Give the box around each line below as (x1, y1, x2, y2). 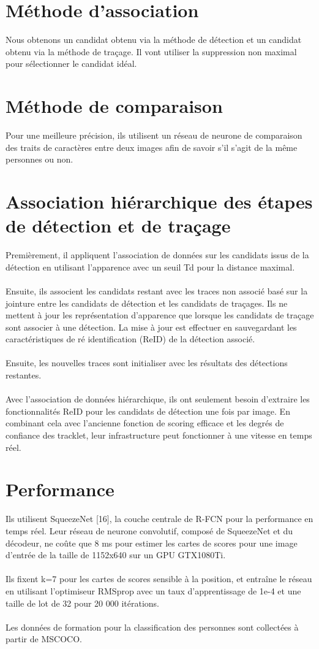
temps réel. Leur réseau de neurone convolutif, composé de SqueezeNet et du (6, 524, 293, 537)
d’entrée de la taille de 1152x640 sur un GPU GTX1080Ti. (6, 548, 226, 561)
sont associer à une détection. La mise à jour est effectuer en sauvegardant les (6, 320, 297, 333)
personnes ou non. (6, 153, 73, 166)
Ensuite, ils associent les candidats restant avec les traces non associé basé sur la (6, 284, 308, 297)
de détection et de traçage (6, 213, 231, 238)
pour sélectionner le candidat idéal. (6, 57, 137, 70)
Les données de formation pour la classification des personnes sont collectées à (6, 620, 299, 633)
